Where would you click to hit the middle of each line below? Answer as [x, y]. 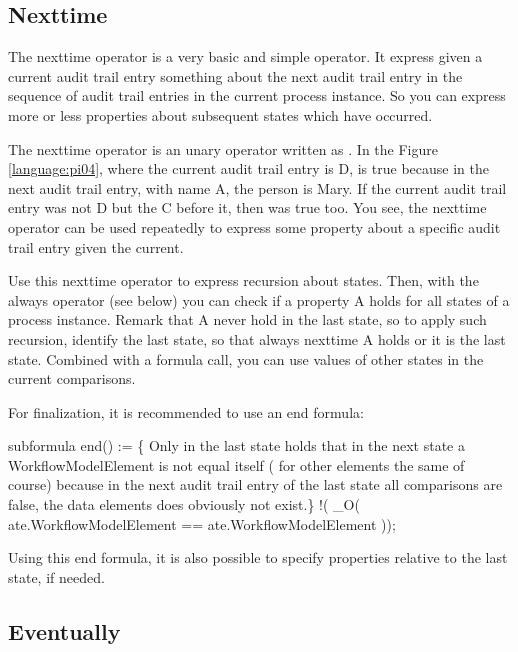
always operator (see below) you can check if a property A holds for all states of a [259, 299]
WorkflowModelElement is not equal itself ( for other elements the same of [236, 464]
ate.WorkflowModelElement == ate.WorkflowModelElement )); [202, 523]
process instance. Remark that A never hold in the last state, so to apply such [247, 319]
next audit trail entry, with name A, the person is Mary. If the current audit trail [257, 187]
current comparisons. [72, 378]
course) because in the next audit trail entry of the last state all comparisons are [255, 484]
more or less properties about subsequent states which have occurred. [220, 114]
